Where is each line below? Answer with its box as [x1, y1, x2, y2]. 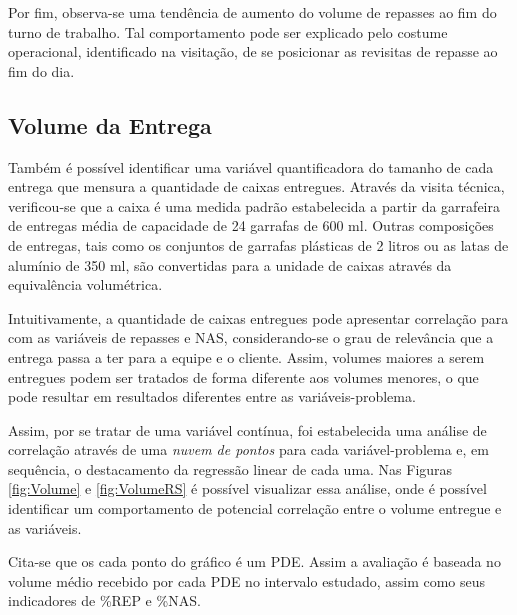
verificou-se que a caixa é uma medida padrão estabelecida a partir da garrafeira [8, 195, 500, 216]
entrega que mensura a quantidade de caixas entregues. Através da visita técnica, [8, 176, 505, 197]
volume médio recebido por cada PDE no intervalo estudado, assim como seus [8, 570, 486, 591]
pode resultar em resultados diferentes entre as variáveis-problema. [8, 386, 416, 407]
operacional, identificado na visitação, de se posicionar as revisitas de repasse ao [8, 41, 498, 62]
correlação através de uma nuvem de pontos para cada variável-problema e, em [8, 439, 489, 460]
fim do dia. [8, 60, 75, 81]
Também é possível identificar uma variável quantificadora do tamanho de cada [8, 156, 494, 177]
